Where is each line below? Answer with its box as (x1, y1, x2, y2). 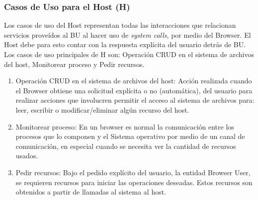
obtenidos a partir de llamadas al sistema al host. (15, 187, 167, 197)
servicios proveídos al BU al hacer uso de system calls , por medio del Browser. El (4, 29, 251, 40)
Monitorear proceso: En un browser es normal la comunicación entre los (15, 121, 234, 132)
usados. (15, 150, 38, 161)
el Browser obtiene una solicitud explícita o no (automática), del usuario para (15, 85, 253, 95)
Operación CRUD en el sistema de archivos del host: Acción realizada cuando (15, 75, 252, 86)
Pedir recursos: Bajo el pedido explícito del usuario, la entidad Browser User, (15, 167, 251, 177)
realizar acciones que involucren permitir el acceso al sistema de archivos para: (15, 95, 255, 105)
